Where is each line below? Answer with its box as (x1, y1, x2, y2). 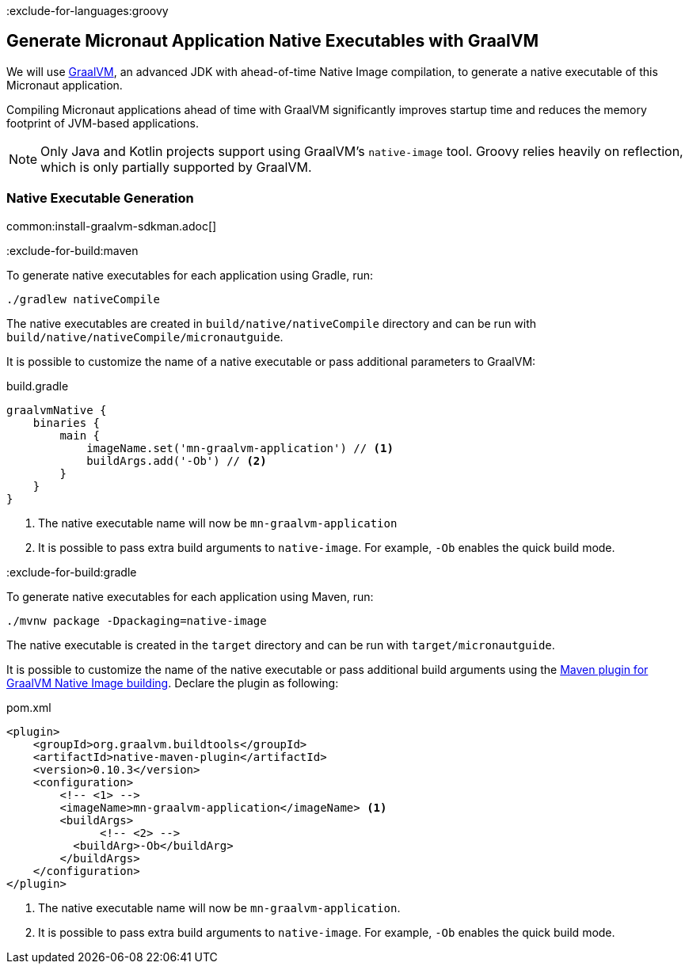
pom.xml (6, 700, 51, 714)
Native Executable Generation (6, 190, 194, 207)
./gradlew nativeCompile (6, 292, 160, 306)
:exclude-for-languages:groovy (6, 4, 169, 17)
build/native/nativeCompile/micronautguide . (6, 329, 284, 344)
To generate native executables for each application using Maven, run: (6, 589, 374, 603)
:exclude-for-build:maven (6, 243, 139, 257)
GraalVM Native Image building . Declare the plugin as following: (6, 675, 339, 690)
